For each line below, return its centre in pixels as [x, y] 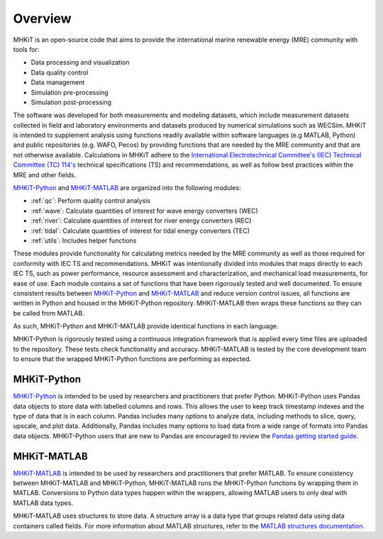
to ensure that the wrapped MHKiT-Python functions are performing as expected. [132, 359]
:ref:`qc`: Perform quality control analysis [91, 201]
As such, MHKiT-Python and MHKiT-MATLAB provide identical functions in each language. [146, 326]
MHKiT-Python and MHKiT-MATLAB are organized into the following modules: [127, 188]
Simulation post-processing [71, 102]
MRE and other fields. [45, 174]
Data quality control [60, 72]
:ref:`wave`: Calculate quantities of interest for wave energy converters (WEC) [144, 211]
